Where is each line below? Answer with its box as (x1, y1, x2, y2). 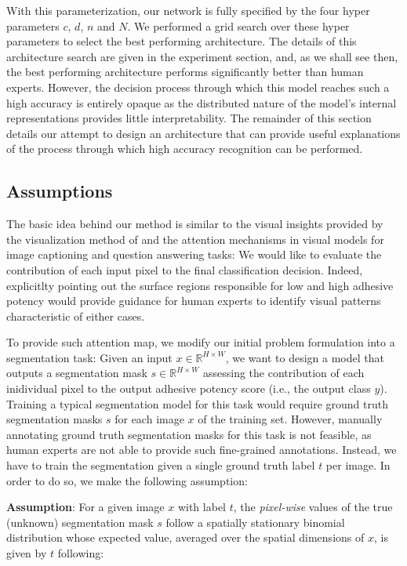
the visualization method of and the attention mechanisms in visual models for (6, 230, 384, 247)
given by (6, 545, 47, 561)
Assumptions (6, 179, 113, 203)
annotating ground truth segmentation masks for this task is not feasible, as (6, 426, 372, 442)
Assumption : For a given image (6, 499, 165, 515)
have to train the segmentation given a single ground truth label (6, 457, 315, 473)
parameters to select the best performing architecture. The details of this (6, 33, 357, 49)
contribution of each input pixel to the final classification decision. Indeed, (6, 261, 363, 278)
